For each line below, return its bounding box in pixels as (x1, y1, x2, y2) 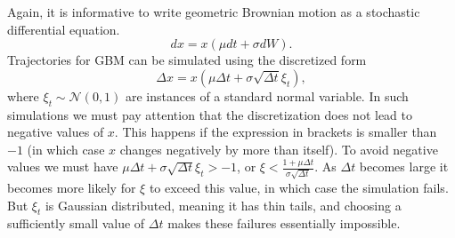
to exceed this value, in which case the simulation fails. (149, 178, 449, 197)
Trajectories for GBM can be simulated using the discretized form (7, 51, 367, 69)
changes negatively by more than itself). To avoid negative (119, 139, 438, 158)
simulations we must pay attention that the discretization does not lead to (7, 105, 413, 123)
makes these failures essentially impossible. (167, 214, 401, 233)
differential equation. (7, 20, 120, 38)
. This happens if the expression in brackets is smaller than (114, 123, 437, 141)
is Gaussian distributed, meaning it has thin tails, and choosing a (45, 195, 402, 214)
